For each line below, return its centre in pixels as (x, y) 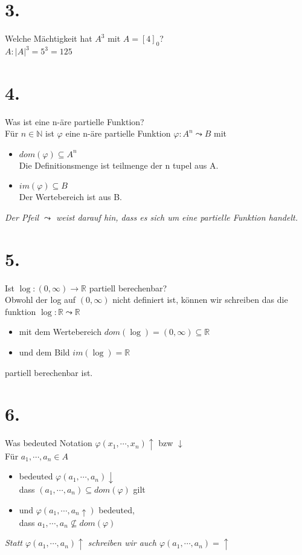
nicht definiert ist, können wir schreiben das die (200, 300)
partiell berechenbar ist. (49, 372)
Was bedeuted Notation (49, 443)
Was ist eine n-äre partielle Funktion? (75, 121)
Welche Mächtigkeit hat (49, 38)
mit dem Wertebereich (60, 332)
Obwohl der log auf (40, 300)
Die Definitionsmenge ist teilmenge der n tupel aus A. (119, 165)
